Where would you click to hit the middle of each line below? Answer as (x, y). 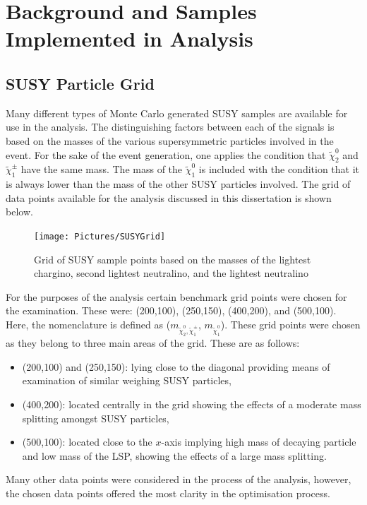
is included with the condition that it (279, 169)
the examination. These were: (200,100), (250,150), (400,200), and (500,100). (171, 310)
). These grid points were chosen (290, 324)
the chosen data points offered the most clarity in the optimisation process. (168, 493)
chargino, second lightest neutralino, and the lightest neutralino (171, 273)
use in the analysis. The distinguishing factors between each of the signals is (170, 127)
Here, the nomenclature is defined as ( (88, 324)
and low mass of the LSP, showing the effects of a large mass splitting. (174, 455)
